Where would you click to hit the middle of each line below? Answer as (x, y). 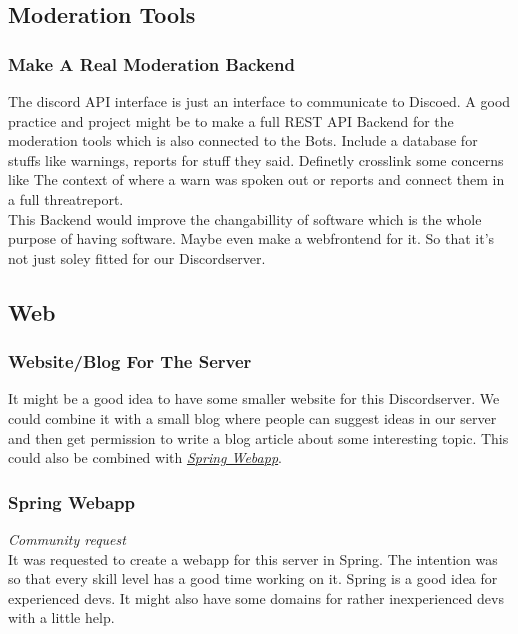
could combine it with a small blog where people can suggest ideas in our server (252, 417)
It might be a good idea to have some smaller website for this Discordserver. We (254, 398)
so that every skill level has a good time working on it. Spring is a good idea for (253, 578)
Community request (67, 538)
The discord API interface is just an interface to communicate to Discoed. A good (259, 101)
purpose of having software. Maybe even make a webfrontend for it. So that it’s (251, 238)
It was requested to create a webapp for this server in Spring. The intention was (253, 558)
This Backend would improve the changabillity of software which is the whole (245, 218)
